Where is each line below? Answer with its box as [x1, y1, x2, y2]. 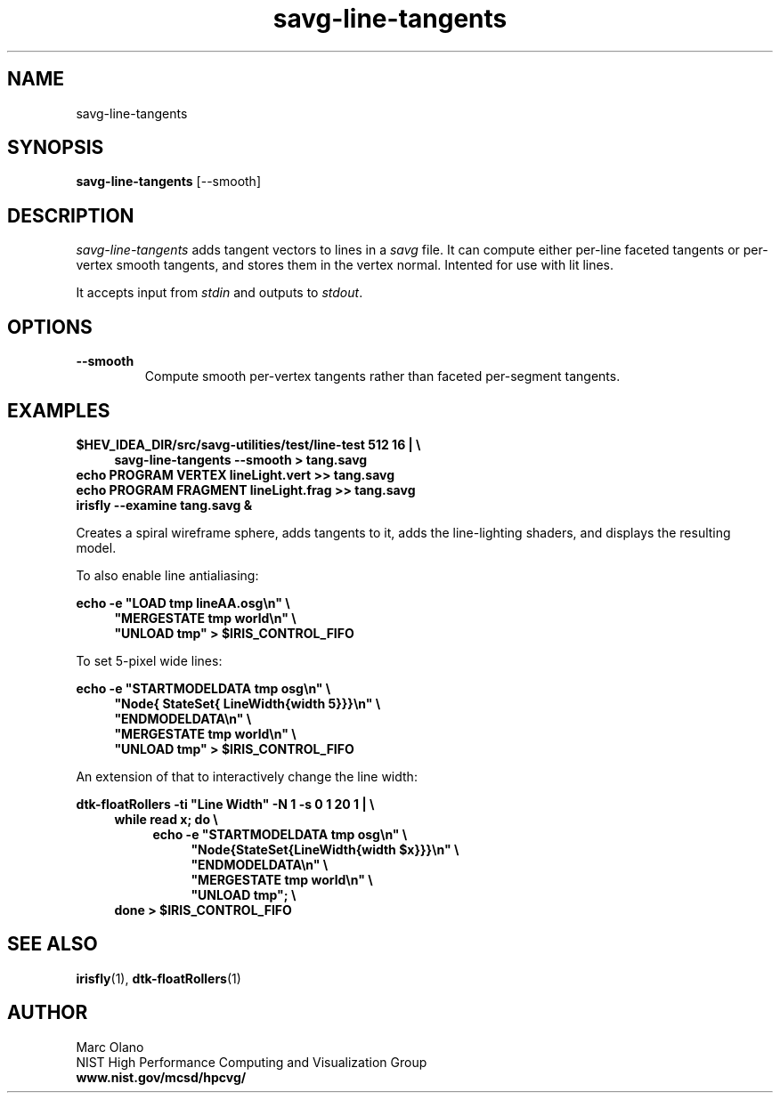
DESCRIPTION [7, 204, 134, 227]
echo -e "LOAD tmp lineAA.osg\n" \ [76, 594, 290, 611]
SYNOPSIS [7, 136, 104, 159]
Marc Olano [76, 1039, 144, 1055]
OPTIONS [7, 315, 93, 338]
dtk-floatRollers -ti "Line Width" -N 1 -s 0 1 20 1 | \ [76, 796, 375, 812]
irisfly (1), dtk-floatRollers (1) [76, 970, 241, 986]
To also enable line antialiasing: [76, 567, 259, 583]
